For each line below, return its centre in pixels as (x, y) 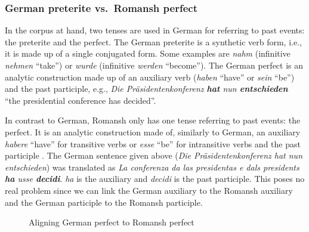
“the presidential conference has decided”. (81, 100)
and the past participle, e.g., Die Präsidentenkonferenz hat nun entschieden (146, 89)
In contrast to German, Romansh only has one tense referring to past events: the (153, 120)
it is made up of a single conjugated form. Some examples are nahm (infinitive (148, 53)
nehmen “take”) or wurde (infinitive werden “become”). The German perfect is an (154, 65)
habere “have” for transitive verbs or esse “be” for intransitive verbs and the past (153, 143)
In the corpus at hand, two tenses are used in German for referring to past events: (155, 30)
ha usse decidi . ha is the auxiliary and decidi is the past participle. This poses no (155, 179)
